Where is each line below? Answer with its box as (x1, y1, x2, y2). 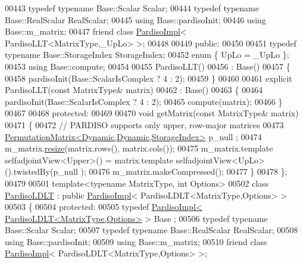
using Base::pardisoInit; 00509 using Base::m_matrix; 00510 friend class (5, 235, 267, 247)
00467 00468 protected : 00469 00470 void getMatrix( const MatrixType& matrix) (5, 107, 299, 119)
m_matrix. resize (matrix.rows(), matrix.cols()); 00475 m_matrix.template (5, 142, 273, 154)
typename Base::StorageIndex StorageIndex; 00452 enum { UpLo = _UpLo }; (5, 48, 289, 61)
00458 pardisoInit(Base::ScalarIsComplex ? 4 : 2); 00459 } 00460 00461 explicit (5, 72, 292, 84)
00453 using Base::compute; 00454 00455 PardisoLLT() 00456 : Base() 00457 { (5, 60, 290, 72)
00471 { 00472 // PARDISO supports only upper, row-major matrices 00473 (5, 118, 284, 131)
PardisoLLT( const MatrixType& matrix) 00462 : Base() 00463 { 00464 (5, 83, 263, 96)
